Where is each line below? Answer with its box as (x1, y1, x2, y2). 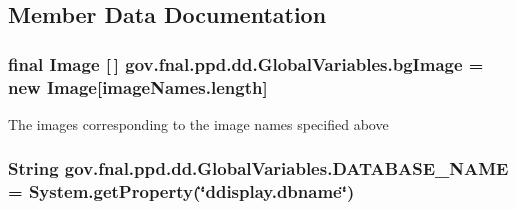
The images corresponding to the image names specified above (8, 113, 389, 134)
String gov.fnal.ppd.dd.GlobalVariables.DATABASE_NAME (8, 156, 509, 181)
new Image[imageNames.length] (8, 74, 268, 99)
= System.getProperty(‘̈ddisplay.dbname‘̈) (8, 179, 355, 204)
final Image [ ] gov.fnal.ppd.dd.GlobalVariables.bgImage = (8, 51, 484, 76)
